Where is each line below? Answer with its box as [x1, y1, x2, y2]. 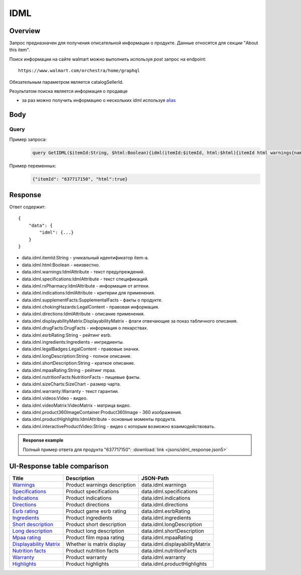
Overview [9, 27, 41, 35]
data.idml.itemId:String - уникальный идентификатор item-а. [22, 255, 149, 261]
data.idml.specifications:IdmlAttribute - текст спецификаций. [22, 276, 149, 282]
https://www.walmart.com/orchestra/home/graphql [18, 68, 140, 74]
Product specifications [66, 488, 119, 495]
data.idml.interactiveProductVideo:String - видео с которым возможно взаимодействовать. [22, 423, 216, 429]
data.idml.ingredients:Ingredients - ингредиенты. [22, 339, 124, 345]
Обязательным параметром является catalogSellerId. [9, 79, 124, 85]
